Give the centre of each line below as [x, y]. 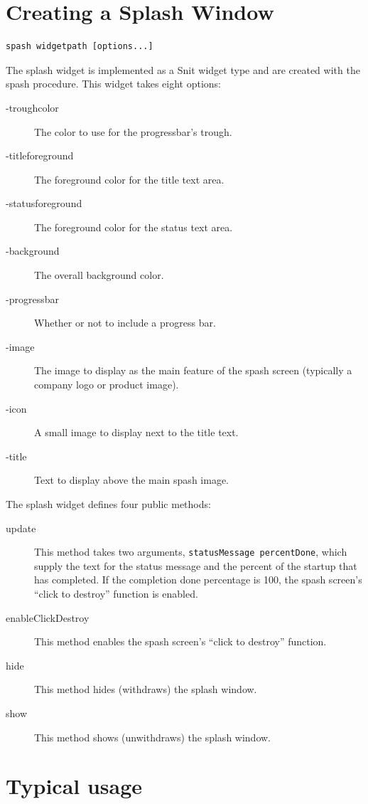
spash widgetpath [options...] [80, 47]
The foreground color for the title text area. [129, 179]
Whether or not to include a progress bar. [125, 323]
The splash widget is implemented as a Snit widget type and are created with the [183, 69]
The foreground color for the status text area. [134, 227]
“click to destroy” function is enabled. [116, 594]
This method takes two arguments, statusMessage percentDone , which [191, 552]
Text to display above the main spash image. [131, 480]
